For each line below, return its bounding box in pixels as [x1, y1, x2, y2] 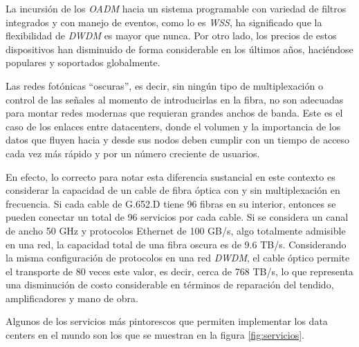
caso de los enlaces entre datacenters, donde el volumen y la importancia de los [6, 119, 341, 133]
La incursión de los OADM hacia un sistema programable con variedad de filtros [6, 1, 347, 15]
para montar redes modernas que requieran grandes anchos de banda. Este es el [6, 106, 343, 120]
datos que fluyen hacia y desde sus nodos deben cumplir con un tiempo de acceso [6, 132, 350, 147]
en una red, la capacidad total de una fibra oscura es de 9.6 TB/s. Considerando [6, 237, 347, 251]
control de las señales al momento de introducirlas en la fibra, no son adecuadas [6, 92, 344, 106]
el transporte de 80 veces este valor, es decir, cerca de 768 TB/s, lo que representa [6, 264, 353, 278]
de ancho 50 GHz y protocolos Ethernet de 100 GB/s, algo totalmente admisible [6, 223, 346, 237]
